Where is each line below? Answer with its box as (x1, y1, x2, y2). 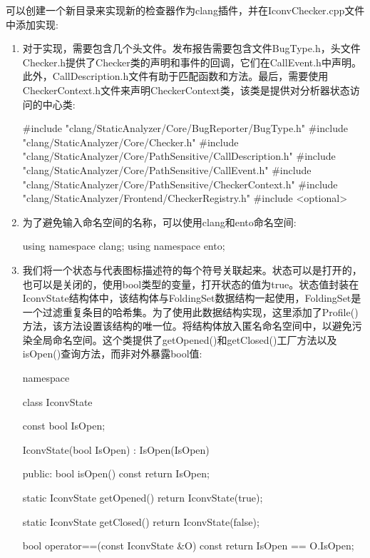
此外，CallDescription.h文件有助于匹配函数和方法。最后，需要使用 (22, 69, 329, 83)
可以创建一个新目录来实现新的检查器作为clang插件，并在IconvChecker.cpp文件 (6, 3, 365, 17)
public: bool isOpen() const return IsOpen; (22, 466, 210, 481)
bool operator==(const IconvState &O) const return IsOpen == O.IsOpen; (22, 538, 354, 553)
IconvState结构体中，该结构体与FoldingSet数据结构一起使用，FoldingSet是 (22, 290, 361, 305)
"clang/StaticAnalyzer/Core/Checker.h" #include (22, 134, 239, 149)
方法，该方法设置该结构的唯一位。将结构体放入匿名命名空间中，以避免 (22, 318, 352, 333)
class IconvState (22, 394, 93, 409)
